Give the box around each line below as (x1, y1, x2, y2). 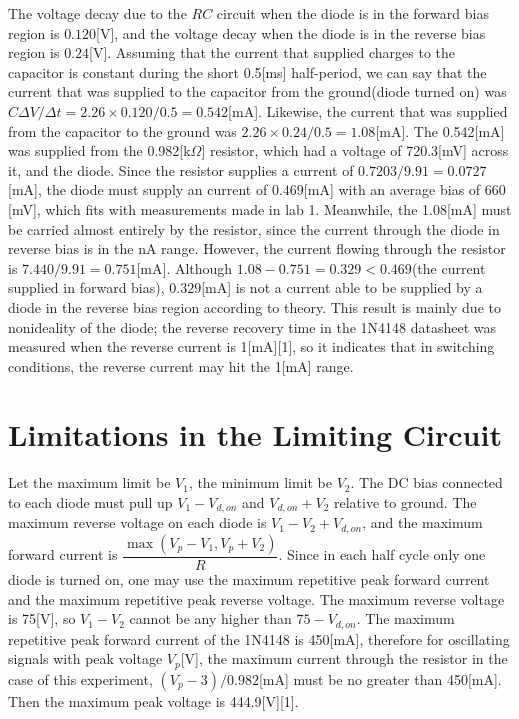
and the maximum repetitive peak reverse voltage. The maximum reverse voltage (8, 588, 505, 609)
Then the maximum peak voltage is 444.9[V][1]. (8, 690, 299, 711)
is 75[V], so (8, 608, 76, 629)
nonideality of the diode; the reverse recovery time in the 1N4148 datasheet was (8, 316, 497, 337)
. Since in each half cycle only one (278, 544, 486, 565)
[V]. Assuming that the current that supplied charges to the (89, 42, 456, 63)
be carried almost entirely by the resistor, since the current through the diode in (8, 218, 500, 239)
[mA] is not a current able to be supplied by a (201, 277, 483, 298)
